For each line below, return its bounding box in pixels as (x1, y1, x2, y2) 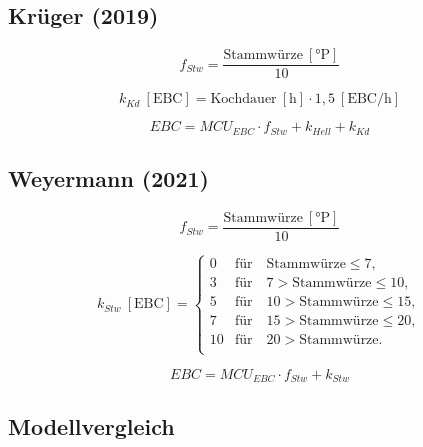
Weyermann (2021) (8, 163, 209, 194)
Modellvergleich (8, 410, 175, 441)
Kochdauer (210, 92, 277, 107)
